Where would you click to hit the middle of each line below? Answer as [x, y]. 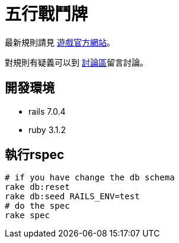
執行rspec [35, 155]
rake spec [27, 216]
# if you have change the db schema [90, 178]
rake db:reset [37, 187]
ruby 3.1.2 [47, 129]
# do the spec [37, 206]
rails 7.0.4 [47, 111]
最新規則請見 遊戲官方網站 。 [60, 42]
